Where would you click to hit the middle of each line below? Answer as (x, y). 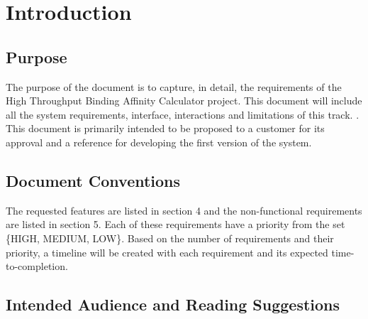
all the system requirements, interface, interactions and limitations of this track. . (183, 114)
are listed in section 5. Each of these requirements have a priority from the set (175, 224)
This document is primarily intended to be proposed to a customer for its (165, 128)
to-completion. (37, 266)
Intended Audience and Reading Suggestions (173, 304)
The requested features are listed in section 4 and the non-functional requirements (184, 210)
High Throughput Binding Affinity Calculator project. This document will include (184, 101)
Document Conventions (93, 180)
